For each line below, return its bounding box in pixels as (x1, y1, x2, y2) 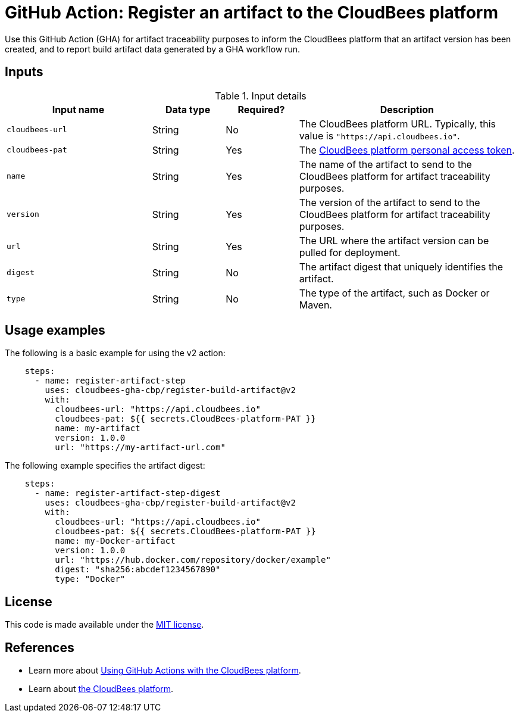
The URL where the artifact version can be (299, 234, 489, 247)
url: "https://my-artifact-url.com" (55, 442, 226, 453)
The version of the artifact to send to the (299, 196, 480, 208)
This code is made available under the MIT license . (5, 619, 204, 630)
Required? (237, 103, 285, 116)
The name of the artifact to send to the (299, 158, 472, 170)
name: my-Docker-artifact (55, 536, 176, 546)
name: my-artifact (55, 423, 140, 434)
